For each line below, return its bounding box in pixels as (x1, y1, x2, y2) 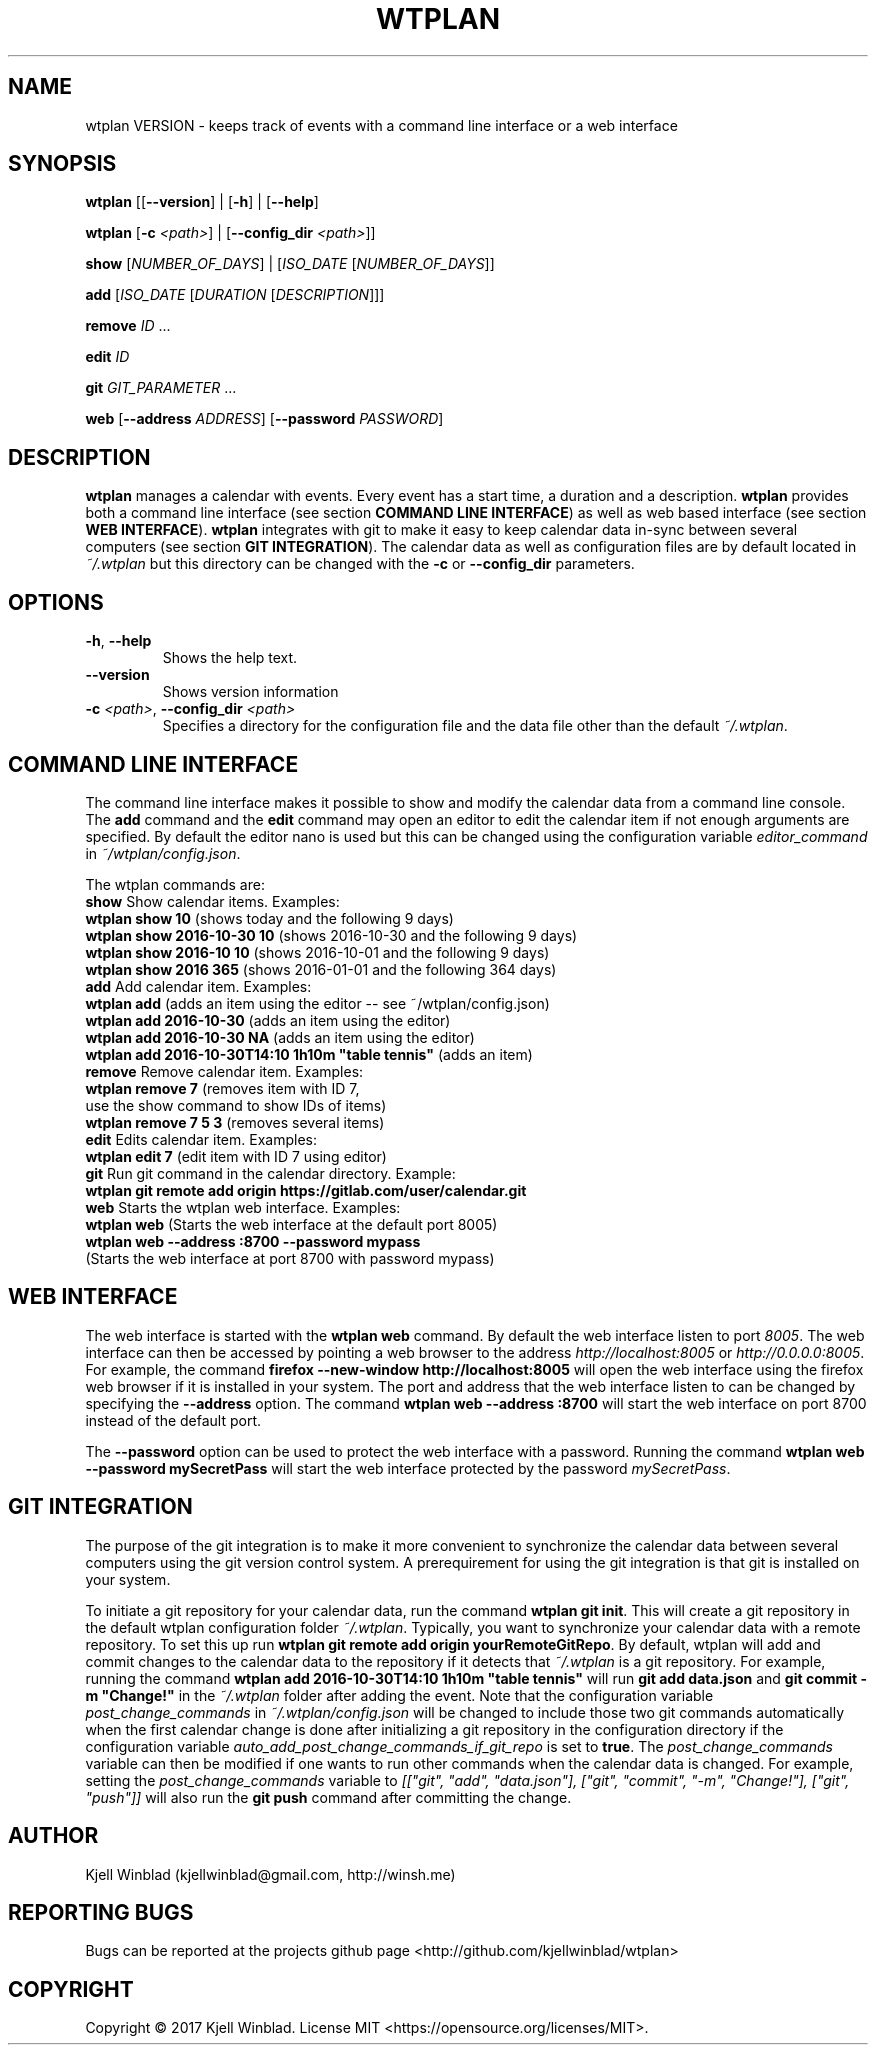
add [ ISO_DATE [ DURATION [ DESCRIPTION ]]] (85, 286, 385, 304)
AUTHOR (8, 1823, 99, 1849)
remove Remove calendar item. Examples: (85, 1062, 364, 1080)
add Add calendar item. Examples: (85, 977, 312, 995)
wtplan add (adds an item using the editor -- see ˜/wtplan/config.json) (85, 994, 550, 1012)
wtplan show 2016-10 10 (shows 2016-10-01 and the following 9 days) (85, 943, 550, 961)
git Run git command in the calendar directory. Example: (85, 1164, 456, 1182)
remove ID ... (85, 317, 171, 335)
